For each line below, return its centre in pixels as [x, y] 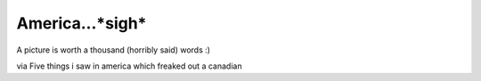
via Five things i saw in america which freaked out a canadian [129, 66]
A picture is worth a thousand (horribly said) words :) [114, 50]
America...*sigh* [82, 23]
